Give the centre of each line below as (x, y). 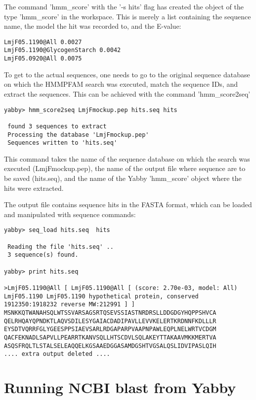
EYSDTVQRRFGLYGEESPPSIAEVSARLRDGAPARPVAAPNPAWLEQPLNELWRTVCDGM (110, 329)
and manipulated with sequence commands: (70, 214)
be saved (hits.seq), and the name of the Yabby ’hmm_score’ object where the (123, 178)
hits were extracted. (34, 188)
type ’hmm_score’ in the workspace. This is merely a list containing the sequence (128, 16)
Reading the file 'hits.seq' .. (61, 247)
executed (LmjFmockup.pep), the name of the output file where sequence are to (125, 168)
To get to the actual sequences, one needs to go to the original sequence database (127, 74)
